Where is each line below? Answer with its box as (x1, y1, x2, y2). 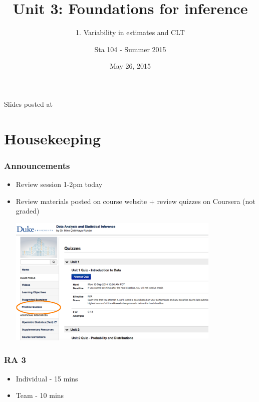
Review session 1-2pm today (16, 179, 103, 189)
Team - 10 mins (16, 390, 64, 400)
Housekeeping (4, 128, 101, 148)
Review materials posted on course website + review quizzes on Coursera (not (16, 195, 255, 206)
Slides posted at (4, 98, 53, 109)
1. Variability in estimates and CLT (76, 27, 185, 38)
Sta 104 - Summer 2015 (94, 44, 166, 54)
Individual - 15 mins (16, 373, 78, 383)
